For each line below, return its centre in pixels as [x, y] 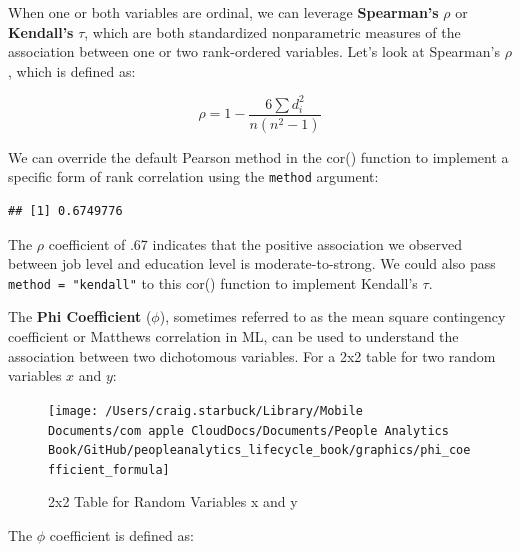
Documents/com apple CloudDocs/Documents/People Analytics [248, 430]
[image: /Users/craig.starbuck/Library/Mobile [205, 410]
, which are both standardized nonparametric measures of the [272, 31]
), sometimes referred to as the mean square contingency [332, 316]
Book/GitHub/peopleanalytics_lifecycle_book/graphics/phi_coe [259, 450]
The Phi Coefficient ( [80, 316]
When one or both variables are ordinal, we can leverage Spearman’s [223, 12]
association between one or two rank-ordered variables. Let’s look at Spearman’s [254, 51]
